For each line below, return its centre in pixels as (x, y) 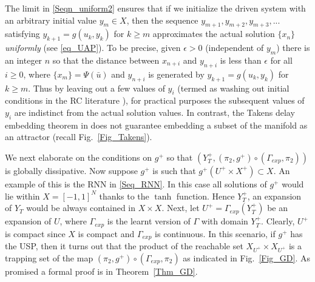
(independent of (235, 48)
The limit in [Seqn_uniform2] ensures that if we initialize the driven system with (155, 8)
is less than (241, 60)
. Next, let (181, 208)
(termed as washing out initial (233, 88)
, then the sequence (162, 20)
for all (281, 60)
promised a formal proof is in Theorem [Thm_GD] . (101, 271)
